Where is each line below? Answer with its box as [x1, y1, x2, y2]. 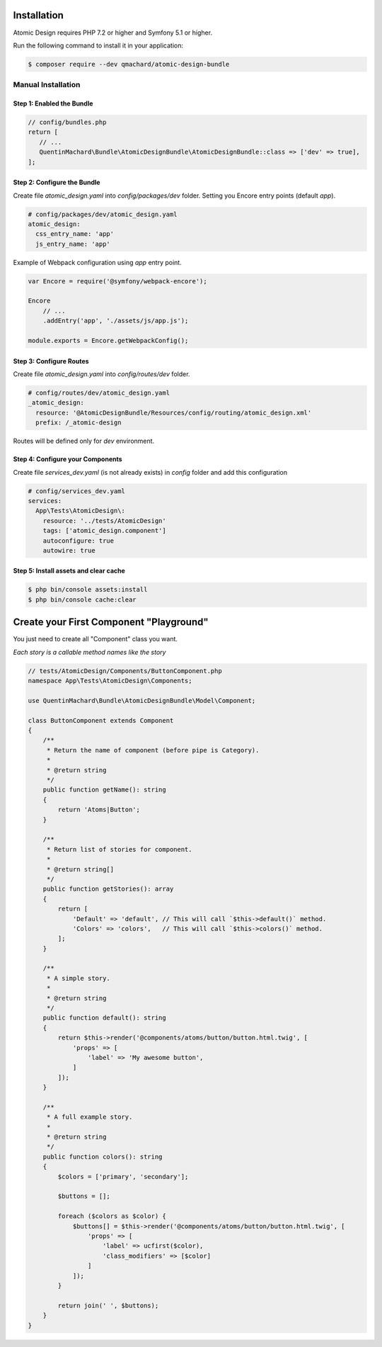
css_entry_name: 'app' [35, 230, 115, 238]
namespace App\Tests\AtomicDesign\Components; [28, 677, 192, 685]
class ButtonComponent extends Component [28, 716, 174, 724]
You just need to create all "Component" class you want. [13, 635, 178, 643]
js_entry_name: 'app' [35, 239, 111, 248]
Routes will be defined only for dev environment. [13, 436, 155, 446]
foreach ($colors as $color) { [57, 1212, 166, 1220]
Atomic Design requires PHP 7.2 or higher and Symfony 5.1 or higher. [13, 28, 212, 37]
